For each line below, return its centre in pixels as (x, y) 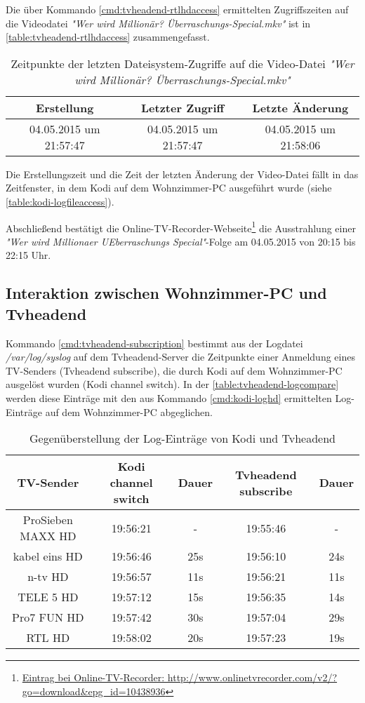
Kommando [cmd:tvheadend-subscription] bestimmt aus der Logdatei (154, 343)
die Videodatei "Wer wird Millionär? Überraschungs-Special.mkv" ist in (158, 23)
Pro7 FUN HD (48, 617)
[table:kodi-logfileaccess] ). (60, 201)
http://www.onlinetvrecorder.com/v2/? (252, 677)
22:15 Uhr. (28, 255)
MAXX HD (48, 536)
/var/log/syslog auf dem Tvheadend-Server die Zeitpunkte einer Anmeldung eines (180, 357)
